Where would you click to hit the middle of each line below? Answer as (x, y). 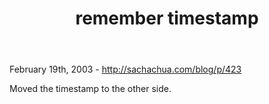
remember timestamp (167, 18)
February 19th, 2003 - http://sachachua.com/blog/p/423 (125, 69)
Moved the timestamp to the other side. (90, 89)
